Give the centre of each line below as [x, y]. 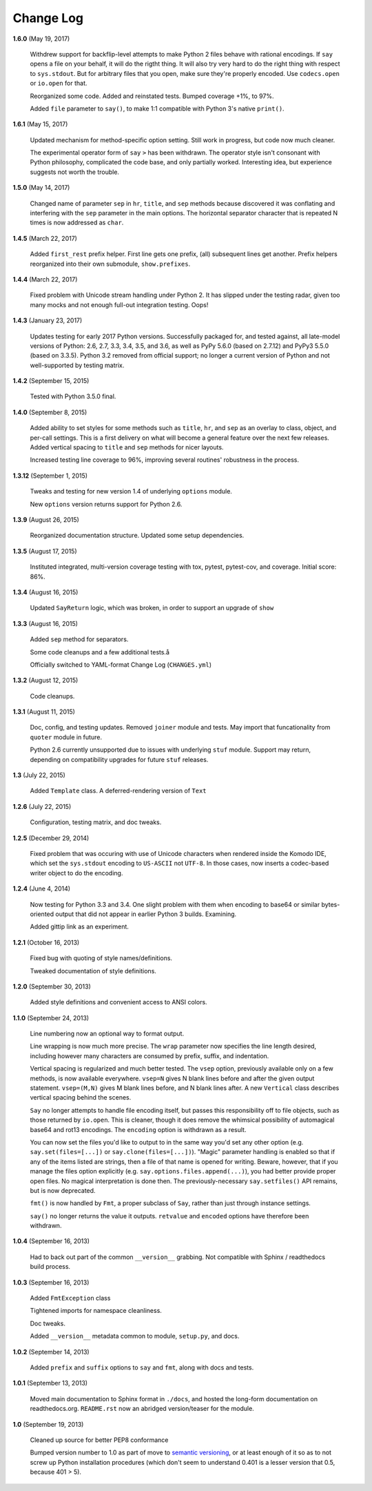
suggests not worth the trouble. [75, 172]
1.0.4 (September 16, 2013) [51, 1241]
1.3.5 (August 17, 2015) [45, 551]
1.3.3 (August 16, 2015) [45, 623]
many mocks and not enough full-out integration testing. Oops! [119, 304]
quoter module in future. [66, 737]
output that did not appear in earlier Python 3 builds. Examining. [146, 914]
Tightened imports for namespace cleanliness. [96, 1311]
